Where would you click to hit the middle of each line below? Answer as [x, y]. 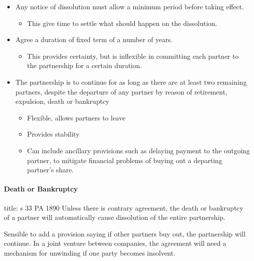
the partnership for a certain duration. [85, 65]
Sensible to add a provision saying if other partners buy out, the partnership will [125, 233]
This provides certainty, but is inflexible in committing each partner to [133, 56]
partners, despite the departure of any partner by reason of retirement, [121, 91]
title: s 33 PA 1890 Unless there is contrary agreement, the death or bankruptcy [124, 207]
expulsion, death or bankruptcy [62, 101]
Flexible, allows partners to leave [76, 117]
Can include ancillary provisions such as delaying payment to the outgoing [138, 150]
